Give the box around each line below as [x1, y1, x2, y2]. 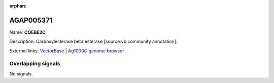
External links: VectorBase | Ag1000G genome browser [9, 48, 124, 54]
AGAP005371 [9, 16, 53, 25]
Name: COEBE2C [9, 29, 46, 35]
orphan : [9, 3, 27, 9]
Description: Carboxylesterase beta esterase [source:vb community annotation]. [9, 38, 178, 45]
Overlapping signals [9, 60, 60, 67]
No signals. [9, 70, 33, 76]
